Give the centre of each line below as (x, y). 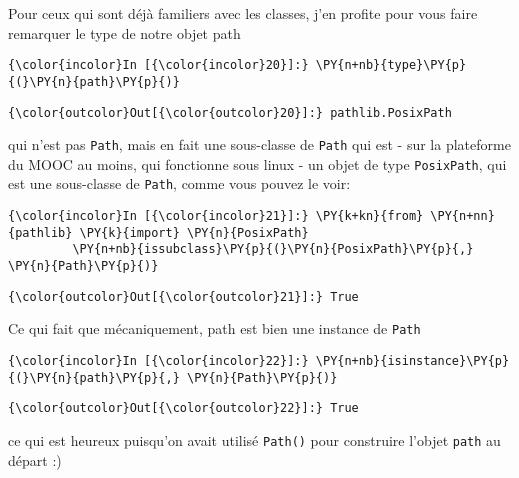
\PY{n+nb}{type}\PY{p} (391, 65)
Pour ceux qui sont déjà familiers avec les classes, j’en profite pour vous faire (243, 13)
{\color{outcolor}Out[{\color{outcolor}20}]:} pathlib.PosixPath (230, 112)
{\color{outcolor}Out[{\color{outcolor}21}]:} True (183, 296)
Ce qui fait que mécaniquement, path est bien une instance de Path (214, 328)
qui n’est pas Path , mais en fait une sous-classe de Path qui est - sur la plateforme (259, 144)
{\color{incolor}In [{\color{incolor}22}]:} (158, 361)
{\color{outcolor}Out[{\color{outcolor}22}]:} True (183, 408)
